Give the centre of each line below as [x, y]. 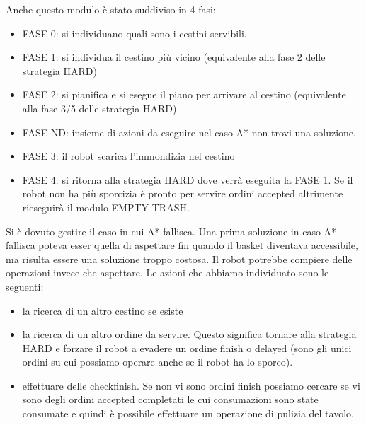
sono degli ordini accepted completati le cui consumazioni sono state [170, 399]
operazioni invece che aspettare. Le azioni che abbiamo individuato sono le [167, 273]
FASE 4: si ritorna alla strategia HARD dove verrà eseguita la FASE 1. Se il [188, 179]
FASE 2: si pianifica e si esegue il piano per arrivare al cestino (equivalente [184, 94]
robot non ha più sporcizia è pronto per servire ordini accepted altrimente [183, 193]
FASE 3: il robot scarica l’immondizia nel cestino [128, 156]
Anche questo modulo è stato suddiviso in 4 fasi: [111, 9]
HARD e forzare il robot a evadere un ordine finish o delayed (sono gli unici [187, 348]
